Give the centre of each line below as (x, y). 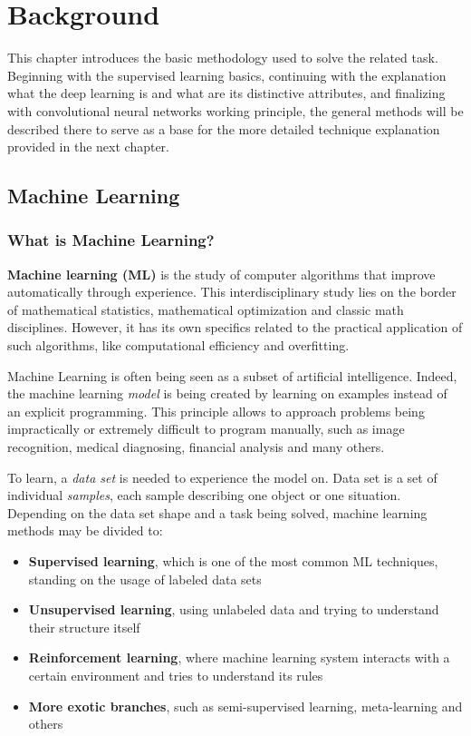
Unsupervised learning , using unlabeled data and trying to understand (234, 609)
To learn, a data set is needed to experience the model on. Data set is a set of (222, 477)
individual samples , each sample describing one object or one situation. (204, 495)
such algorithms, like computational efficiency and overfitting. (178, 345)
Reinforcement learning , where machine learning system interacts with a (239, 657)
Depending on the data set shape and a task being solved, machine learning (217, 512)
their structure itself (84, 627)
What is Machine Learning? (111, 240)
